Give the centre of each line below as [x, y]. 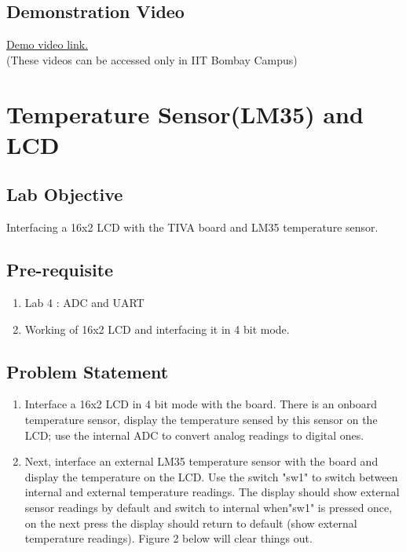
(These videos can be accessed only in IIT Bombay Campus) [152, 59]
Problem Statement [88, 371]
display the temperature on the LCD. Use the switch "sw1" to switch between [211, 476]
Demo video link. [48, 44]
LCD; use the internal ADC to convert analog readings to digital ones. [194, 435]
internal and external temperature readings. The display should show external [212, 492]
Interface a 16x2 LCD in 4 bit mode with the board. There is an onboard [201, 404]
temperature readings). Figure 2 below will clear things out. [168, 538]
